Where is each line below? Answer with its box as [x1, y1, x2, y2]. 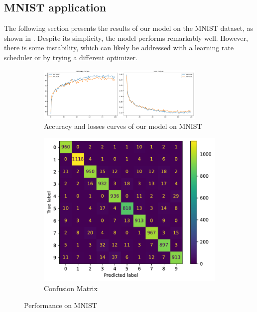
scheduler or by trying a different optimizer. [4, 52, 137, 62]
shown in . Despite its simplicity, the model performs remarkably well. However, [4, 32, 248, 43]
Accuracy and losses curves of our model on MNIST [44, 120, 202, 131]
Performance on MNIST [24, 300, 97, 310]
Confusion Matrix [44, 283, 98, 293]
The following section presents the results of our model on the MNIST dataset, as [4, 23, 253, 33]
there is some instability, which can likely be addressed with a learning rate [4, 42, 234, 53]
